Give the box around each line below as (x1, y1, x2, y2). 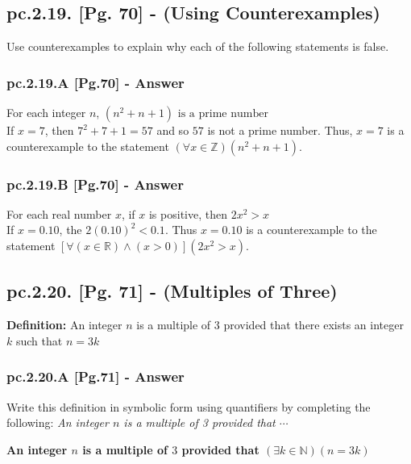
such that (15, 332, 63, 349)
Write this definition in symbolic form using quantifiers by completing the (6, 398, 371, 415)
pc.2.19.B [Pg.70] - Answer (6, 173, 184, 194)
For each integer (6, 104, 86, 121)
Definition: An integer (6, 316, 122, 333)
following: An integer (6, 414, 109, 431)
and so (156, 122, 189, 139)
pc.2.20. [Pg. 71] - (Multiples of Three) (6, 278, 338, 303)
